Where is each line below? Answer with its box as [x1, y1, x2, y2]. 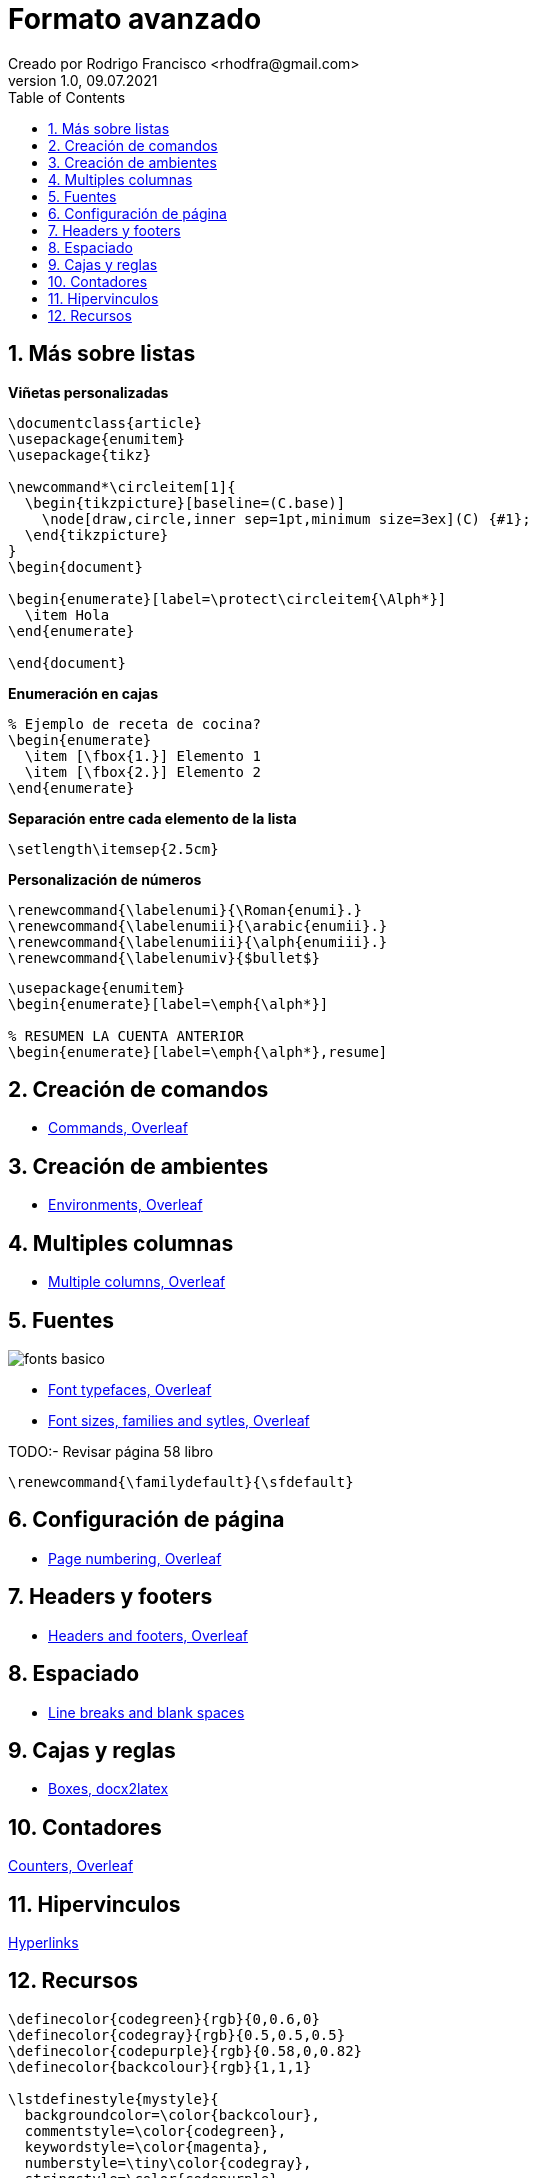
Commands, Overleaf [48, 1119, 188, 1137]
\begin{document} [8, 558, 143, 575]
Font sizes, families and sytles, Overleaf [48, 1411, 310, 1429]
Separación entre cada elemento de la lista [8, 809, 297, 827]
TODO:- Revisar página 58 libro [8, 1442, 214, 1460]
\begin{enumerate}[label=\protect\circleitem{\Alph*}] [8, 590, 447, 607]
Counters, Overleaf [8, 1857, 134, 1875]
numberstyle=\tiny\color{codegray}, [24, 2154, 312, 2171]
